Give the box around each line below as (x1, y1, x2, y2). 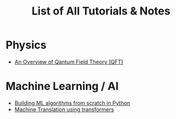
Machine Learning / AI (5, 80, 119, 93)
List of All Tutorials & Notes (31, 4, 171, 18)
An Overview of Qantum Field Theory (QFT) (14, 58, 123, 65)
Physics (5, 38, 47, 52)
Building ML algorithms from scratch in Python (14, 99, 131, 106)
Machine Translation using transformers (14, 106, 114, 113)
